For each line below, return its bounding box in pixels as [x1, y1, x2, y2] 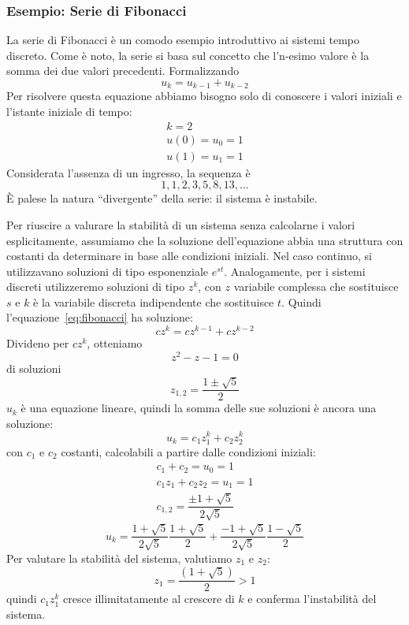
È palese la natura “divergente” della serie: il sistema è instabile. [6, 190, 318, 206]
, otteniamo [87, 335, 143, 352]
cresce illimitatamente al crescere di [63, 590, 235, 607]
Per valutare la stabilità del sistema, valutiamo [6, 549, 232, 566]
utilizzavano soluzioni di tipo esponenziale [6, 262, 209, 279]
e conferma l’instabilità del [247, 590, 377, 607]
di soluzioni [6, 359, 61, 376]
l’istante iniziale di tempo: [6, 103, 132, 120]
